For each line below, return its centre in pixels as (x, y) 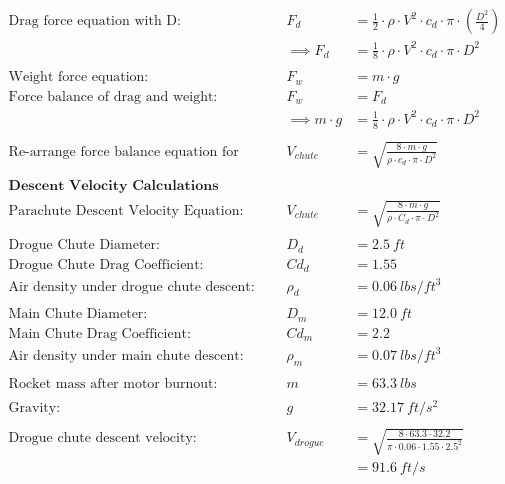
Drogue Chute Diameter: (84, 245)
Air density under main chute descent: (126, 355)
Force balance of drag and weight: (113, 96)
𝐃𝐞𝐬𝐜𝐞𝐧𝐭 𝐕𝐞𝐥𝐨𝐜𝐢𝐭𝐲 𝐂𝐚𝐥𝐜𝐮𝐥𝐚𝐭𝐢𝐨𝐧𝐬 (113, 186)
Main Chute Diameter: (78, 314)
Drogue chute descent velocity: (102, 438)
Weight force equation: (78, 77)
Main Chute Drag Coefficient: (99, 333)
